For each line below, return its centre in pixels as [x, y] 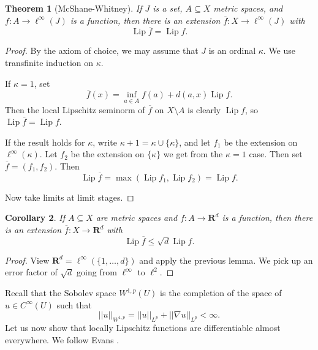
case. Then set [276, 154]
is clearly [204, 109]
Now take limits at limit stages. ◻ [70, 197]
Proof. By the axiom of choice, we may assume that [102, 50]
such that [74, 304]
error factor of [31, 272]
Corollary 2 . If [35, 218]
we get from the [193, 154]
